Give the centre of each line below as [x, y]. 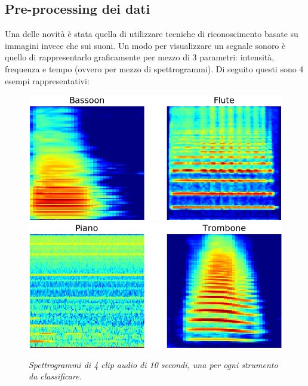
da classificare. [55, 376]
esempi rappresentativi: [47, 80]
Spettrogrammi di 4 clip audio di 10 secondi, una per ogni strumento [153, 364]
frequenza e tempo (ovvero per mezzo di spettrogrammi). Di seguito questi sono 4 [154, 68]
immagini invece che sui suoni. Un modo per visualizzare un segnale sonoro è [145, 45]
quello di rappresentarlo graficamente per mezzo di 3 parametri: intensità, [140, 57]
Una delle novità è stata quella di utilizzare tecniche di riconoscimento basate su [152, 34]
